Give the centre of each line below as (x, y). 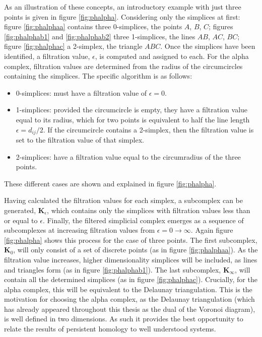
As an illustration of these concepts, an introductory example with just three (123, 7)
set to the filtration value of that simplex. (80, 139)
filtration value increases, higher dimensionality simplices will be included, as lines (131, 259)
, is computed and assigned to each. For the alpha (172, 56)
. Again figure (212, 230)
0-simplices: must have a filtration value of (81, 92)
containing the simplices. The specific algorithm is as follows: (98, 76)
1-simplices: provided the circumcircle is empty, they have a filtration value (132, 110)
